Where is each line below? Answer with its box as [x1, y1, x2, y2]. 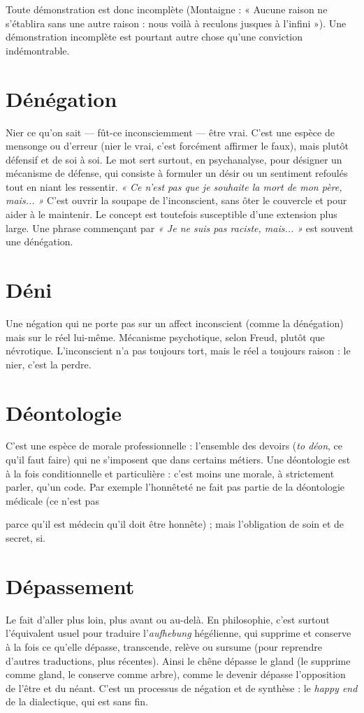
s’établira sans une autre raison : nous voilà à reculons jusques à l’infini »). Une [6, 15, 347, 30]
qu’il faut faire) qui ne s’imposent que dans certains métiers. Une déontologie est [6, 452, 351, 467]
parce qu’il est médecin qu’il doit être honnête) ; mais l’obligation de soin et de [6, 517, 344, 531]
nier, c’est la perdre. [6, 356, 92, 371]
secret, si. [6, 531, 45, 545]
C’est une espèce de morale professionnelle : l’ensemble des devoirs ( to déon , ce [6, 438, 343, 453]
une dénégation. [6, 234, 73, 249]
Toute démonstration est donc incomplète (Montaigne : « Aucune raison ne [6, 2, 328, 16]
